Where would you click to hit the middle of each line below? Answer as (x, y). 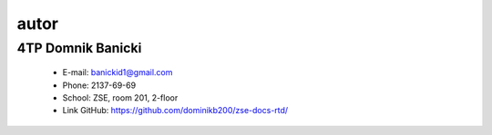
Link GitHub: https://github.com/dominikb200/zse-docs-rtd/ (175, 111)
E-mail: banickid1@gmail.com (118, 72)
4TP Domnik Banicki (79, 48)
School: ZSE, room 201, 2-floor (120, 97)
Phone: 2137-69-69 (99, 85)
